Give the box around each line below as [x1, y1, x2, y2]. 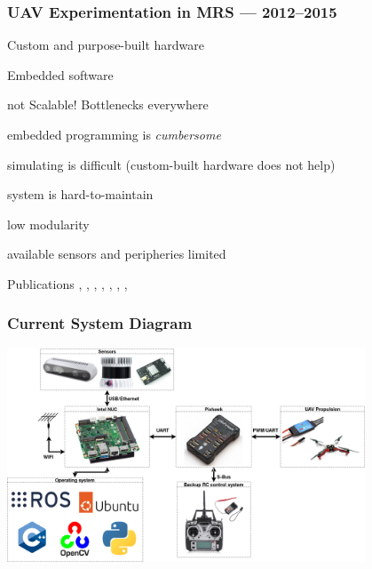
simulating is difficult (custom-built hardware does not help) [7, 155, 336, 173]
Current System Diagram [7, 312, 193, 334]
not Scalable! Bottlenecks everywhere [7, 95, 209, 114]
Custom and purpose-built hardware [7, 36, 204, 54]
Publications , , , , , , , [7, 274, 128, 293]
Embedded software [7, 65, 114, 84]
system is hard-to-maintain [7, 185, 154, 204]
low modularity [7, 214, 90, 233]
